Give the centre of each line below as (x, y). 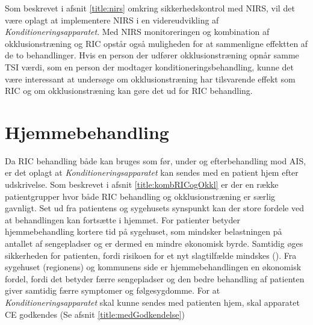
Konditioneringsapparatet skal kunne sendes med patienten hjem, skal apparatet (152, 302)
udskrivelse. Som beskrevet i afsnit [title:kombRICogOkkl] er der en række (142, 184)
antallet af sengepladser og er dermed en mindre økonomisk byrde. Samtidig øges (154, 243)
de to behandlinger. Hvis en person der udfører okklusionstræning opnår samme (152, 55)
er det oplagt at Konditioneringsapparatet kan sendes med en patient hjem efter (152, 172)
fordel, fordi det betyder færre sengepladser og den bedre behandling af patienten (155, 278)
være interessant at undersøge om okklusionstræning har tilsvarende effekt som (150, 79)
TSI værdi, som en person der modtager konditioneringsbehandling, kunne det (149, 67)
